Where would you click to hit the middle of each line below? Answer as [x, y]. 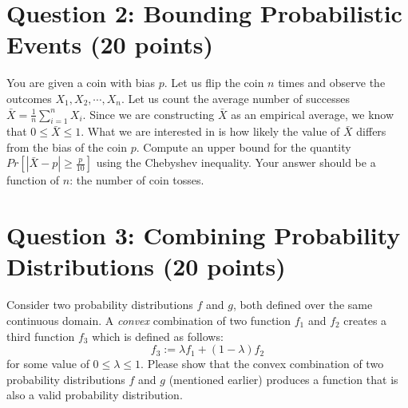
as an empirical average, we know [313, 114]
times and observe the [332, 83]
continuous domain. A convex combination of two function [149, 320]
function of [33, 180]
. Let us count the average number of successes [235, 98]
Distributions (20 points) [146, 266]
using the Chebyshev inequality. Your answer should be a [236, 162]
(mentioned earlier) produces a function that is [283, 379]
